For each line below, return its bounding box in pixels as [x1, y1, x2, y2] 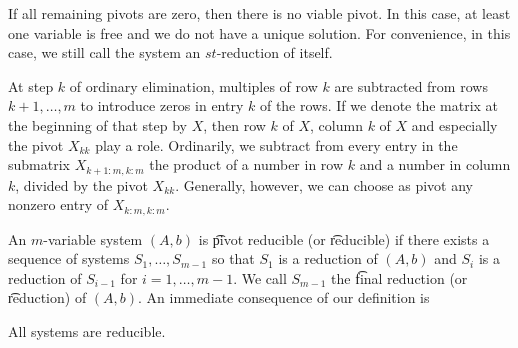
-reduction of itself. [216, 42, 333, 63]
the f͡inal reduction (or [331, 267, 468, 288]
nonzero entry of [8, 194, 109, 215]
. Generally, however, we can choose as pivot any [175, 174, 473, 195]
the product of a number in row [149, 154, 344, 175]
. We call [233, 267, 287, 288]
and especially [411, 114, 498, 135]
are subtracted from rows [334, 75, 488, 96]
